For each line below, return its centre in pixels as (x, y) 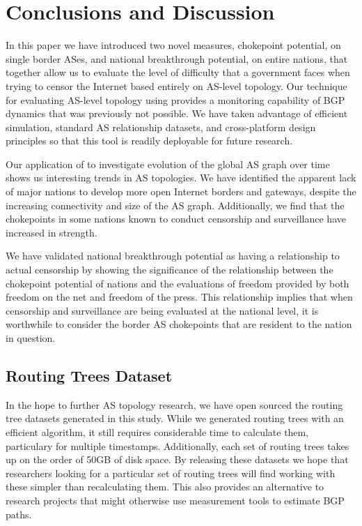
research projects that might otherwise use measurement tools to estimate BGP (175, 500)
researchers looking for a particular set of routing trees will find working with (171, 473)
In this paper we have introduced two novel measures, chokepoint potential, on (173, 45)
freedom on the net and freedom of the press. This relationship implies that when (179, 297)
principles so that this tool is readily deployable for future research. (149, 141)
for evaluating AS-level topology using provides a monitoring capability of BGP (175, 99)
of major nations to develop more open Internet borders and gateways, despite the (181, 191)
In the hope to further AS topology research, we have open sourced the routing (174, 404)
